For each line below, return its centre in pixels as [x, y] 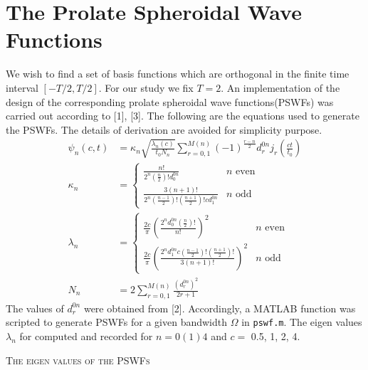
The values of [35, 308]
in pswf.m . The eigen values [302, 322]
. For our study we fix [146, 87]
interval [22, 87]
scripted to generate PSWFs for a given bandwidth [117, 322]
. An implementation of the [280, 87]
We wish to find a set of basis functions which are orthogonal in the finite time [178, 74]
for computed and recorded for [86, 336]
